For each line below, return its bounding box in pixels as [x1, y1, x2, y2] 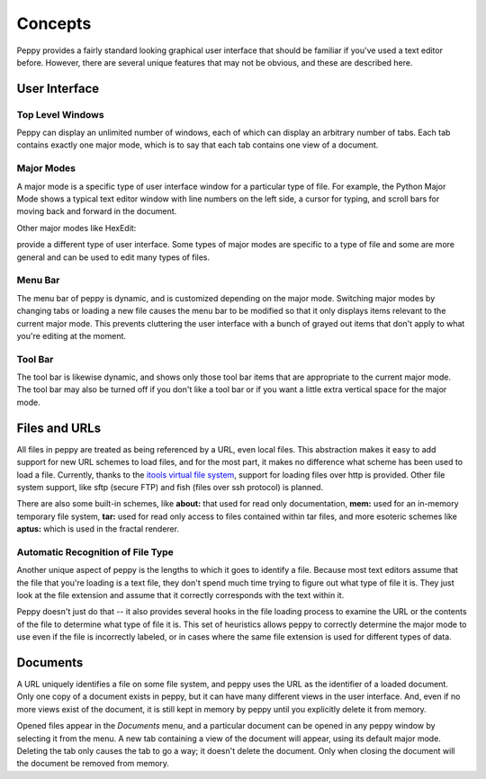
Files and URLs [16, 420, 102, 435]
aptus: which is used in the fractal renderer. [16, 524, 180, 534]
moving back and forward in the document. [16, 206, 177, 217]
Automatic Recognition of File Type [16, 545, 175, 558]
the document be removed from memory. [16, 758, 170, 769]
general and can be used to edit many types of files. [16, 252, 211, 263]
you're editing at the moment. [16, 330, 126, 341]
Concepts [16, 13, 92, 33]
